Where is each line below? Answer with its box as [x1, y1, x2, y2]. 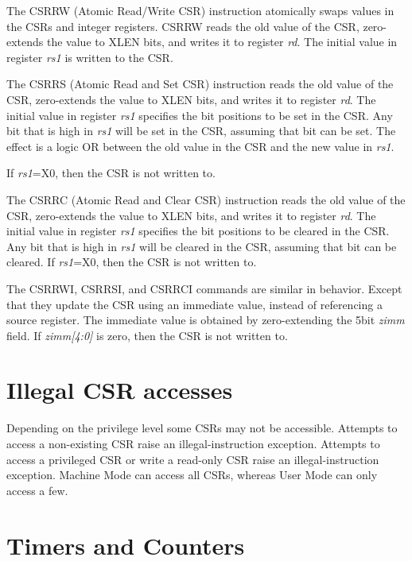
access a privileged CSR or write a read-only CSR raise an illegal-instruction [6, 451, 379, 467]
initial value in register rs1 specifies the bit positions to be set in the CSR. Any [6, 106, 393, 123]
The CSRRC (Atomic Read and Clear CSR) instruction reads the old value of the [6, 191, 406, 207]
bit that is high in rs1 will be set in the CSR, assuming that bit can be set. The [6, 122, 396, 139]
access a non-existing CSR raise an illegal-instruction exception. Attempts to [6, 435, 380, 451]
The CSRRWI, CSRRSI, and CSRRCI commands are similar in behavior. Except [6, 280, 402, 296]
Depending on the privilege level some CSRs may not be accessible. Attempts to [6, 420, 398, 436]
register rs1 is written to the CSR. [6, 48, 173, 65]
